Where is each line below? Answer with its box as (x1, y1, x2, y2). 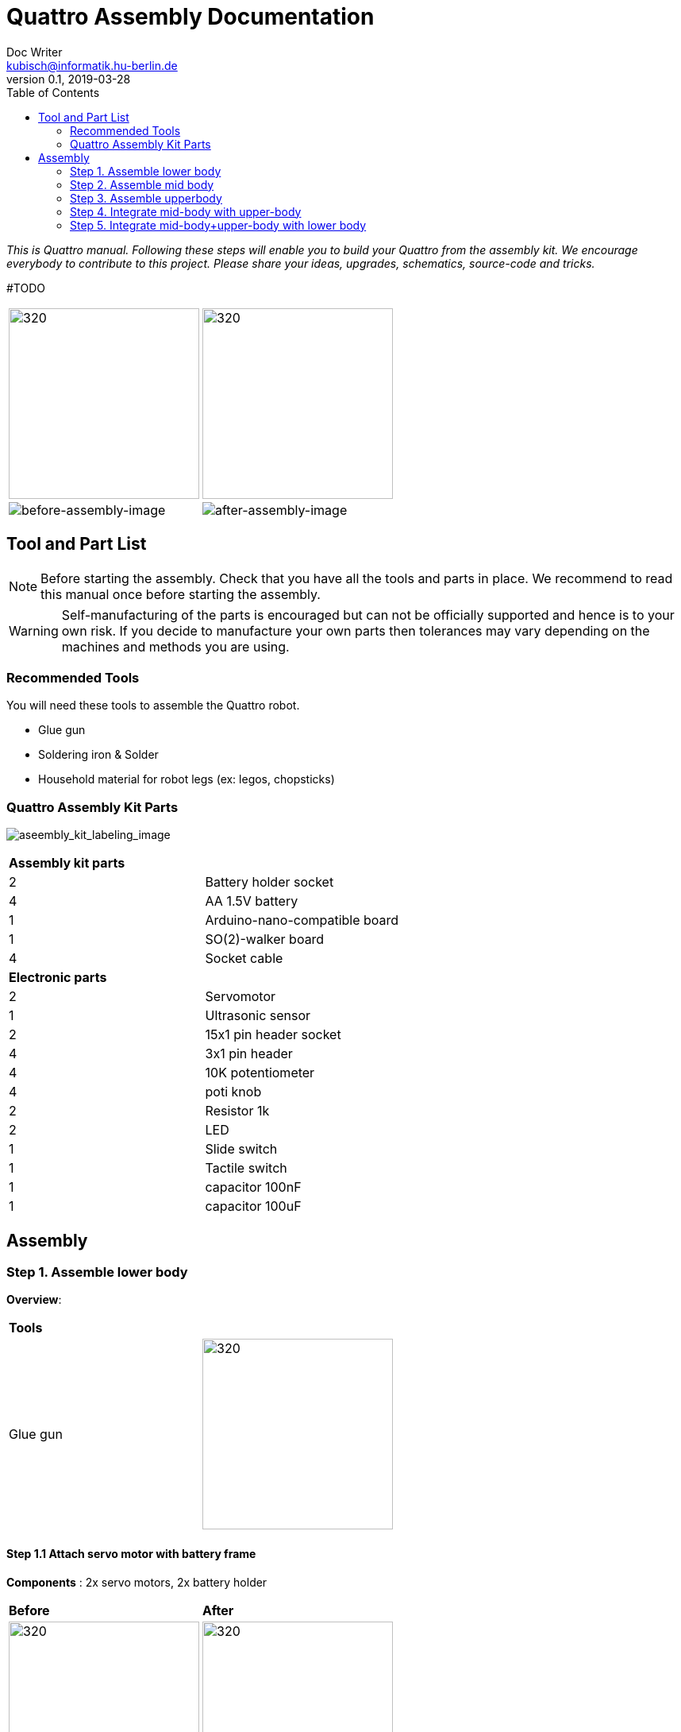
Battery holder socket (205, 874, 334, 891)
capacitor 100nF (205, 1179, 302, 1196)
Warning (9, 622, 59, 639)
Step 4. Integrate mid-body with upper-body (70, 204, 302, 218)
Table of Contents (6, 85, 100, 99)
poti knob (205, 1084, 262, 1100)
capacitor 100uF (205, 1198, 302, 1215)
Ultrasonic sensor (205, 1007, 311, 1024)
